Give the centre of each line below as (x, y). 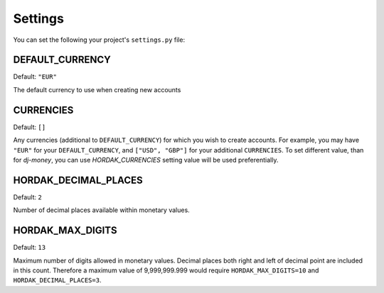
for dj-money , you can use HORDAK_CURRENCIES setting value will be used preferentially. (146, 160)
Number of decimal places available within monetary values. (101, 210)
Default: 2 (27, 197)
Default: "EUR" (35, 77)
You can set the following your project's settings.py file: (99, 40)
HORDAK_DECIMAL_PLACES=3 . (57, 280)
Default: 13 (30, 248)
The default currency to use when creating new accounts (97, 89)
